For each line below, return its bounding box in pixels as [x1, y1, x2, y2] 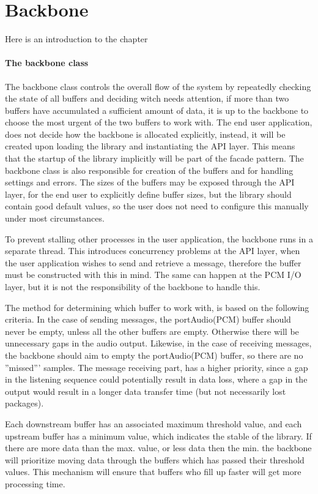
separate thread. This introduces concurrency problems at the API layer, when [5, 244, 300, 257]
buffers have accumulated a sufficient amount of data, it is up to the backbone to [5, 103, 309, 116]
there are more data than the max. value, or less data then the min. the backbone [5, 441, 312, 454]
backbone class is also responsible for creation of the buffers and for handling [5, 163, 294, 176]
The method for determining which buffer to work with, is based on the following [5, 301, 309, 313]
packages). [5, 397, 44, 410]
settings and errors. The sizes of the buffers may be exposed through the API [5, 176, 295, 189]
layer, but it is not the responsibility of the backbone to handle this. [5, 280, 261, 293]
